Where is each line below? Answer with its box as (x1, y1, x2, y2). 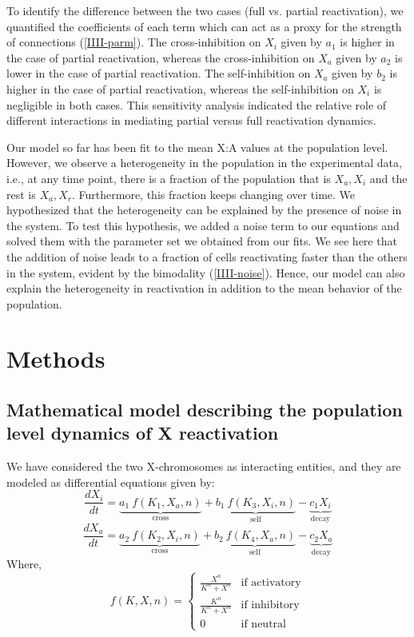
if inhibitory (241, 599, 300, 611)
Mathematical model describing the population (6, 397, 403, 422)
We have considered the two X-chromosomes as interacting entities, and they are (6, 458, 401, 475)
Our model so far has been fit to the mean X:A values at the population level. (6, 138, 388, 155)
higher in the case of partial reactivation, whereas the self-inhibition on (6, 80, 354, 97)
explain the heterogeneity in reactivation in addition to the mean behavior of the (6, 280, 402, 297)
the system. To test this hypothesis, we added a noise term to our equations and (6, 217, 400, 233)
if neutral (241, 618, 286, 630)
